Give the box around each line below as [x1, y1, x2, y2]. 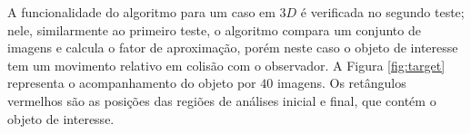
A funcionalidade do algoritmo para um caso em [7, 3, 276, 21]
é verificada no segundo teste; [300, 3, 465, 21]
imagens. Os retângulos [276, 73, 406, 92]
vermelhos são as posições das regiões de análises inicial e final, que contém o [7, 91, 436, 110]
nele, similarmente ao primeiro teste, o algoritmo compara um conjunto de [7, 20, 421, 39]
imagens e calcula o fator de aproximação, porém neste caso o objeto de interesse [7, 38, 458, 57]
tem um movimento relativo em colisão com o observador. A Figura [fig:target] [7, 55, 446, 74]
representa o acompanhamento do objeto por [7, 73, 256, 92]
